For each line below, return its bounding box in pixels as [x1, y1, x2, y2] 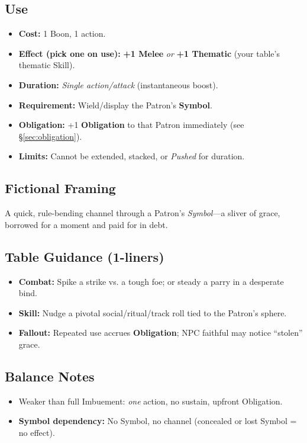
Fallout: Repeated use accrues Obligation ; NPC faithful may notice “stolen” [18, 326, 303, 339]
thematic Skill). [18, 59, 75, 71]
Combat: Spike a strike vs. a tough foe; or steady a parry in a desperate [18, 275, 284, 287]
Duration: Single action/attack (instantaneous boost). [18, 78, 218, 91]
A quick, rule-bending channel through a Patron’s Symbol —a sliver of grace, [5, 207, 280, 219]
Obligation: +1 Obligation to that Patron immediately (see [18, 118, 244, 131]
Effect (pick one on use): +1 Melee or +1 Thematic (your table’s [18, 47, 280, 59]
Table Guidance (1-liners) [5, 247, 164, 265]
